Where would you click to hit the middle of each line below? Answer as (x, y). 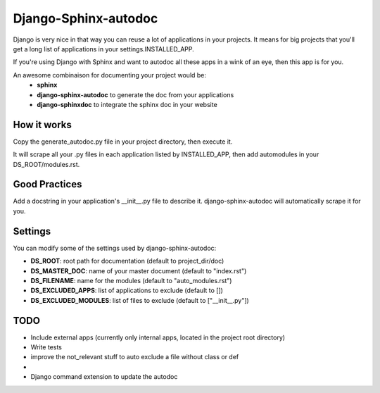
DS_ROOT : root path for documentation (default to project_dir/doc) (127, 261)
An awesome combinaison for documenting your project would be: (110, 75)
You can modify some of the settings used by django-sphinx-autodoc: (115, 248)
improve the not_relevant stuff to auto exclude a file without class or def (135, 357)
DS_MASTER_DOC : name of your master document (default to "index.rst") (139, 270)
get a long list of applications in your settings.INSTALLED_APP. (104, 49)
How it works (42, 124)
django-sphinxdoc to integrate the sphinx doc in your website (127, 104)
